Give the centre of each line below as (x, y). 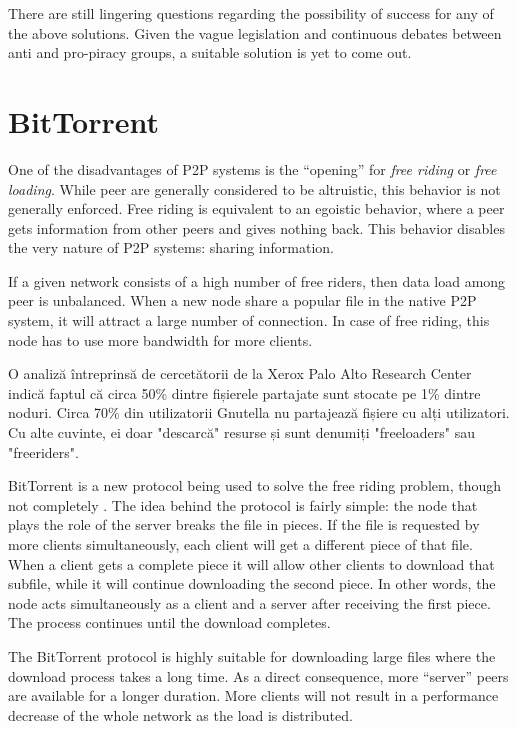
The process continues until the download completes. (169, 622)
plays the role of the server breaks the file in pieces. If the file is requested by (244, 524)
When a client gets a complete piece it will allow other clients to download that (251, 563)
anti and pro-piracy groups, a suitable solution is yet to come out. (210, 52)
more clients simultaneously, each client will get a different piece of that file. (240, 544)
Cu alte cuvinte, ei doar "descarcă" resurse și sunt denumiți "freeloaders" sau (241, 432)
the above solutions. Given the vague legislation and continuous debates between (255, 32)
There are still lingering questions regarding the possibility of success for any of (251, 13)
